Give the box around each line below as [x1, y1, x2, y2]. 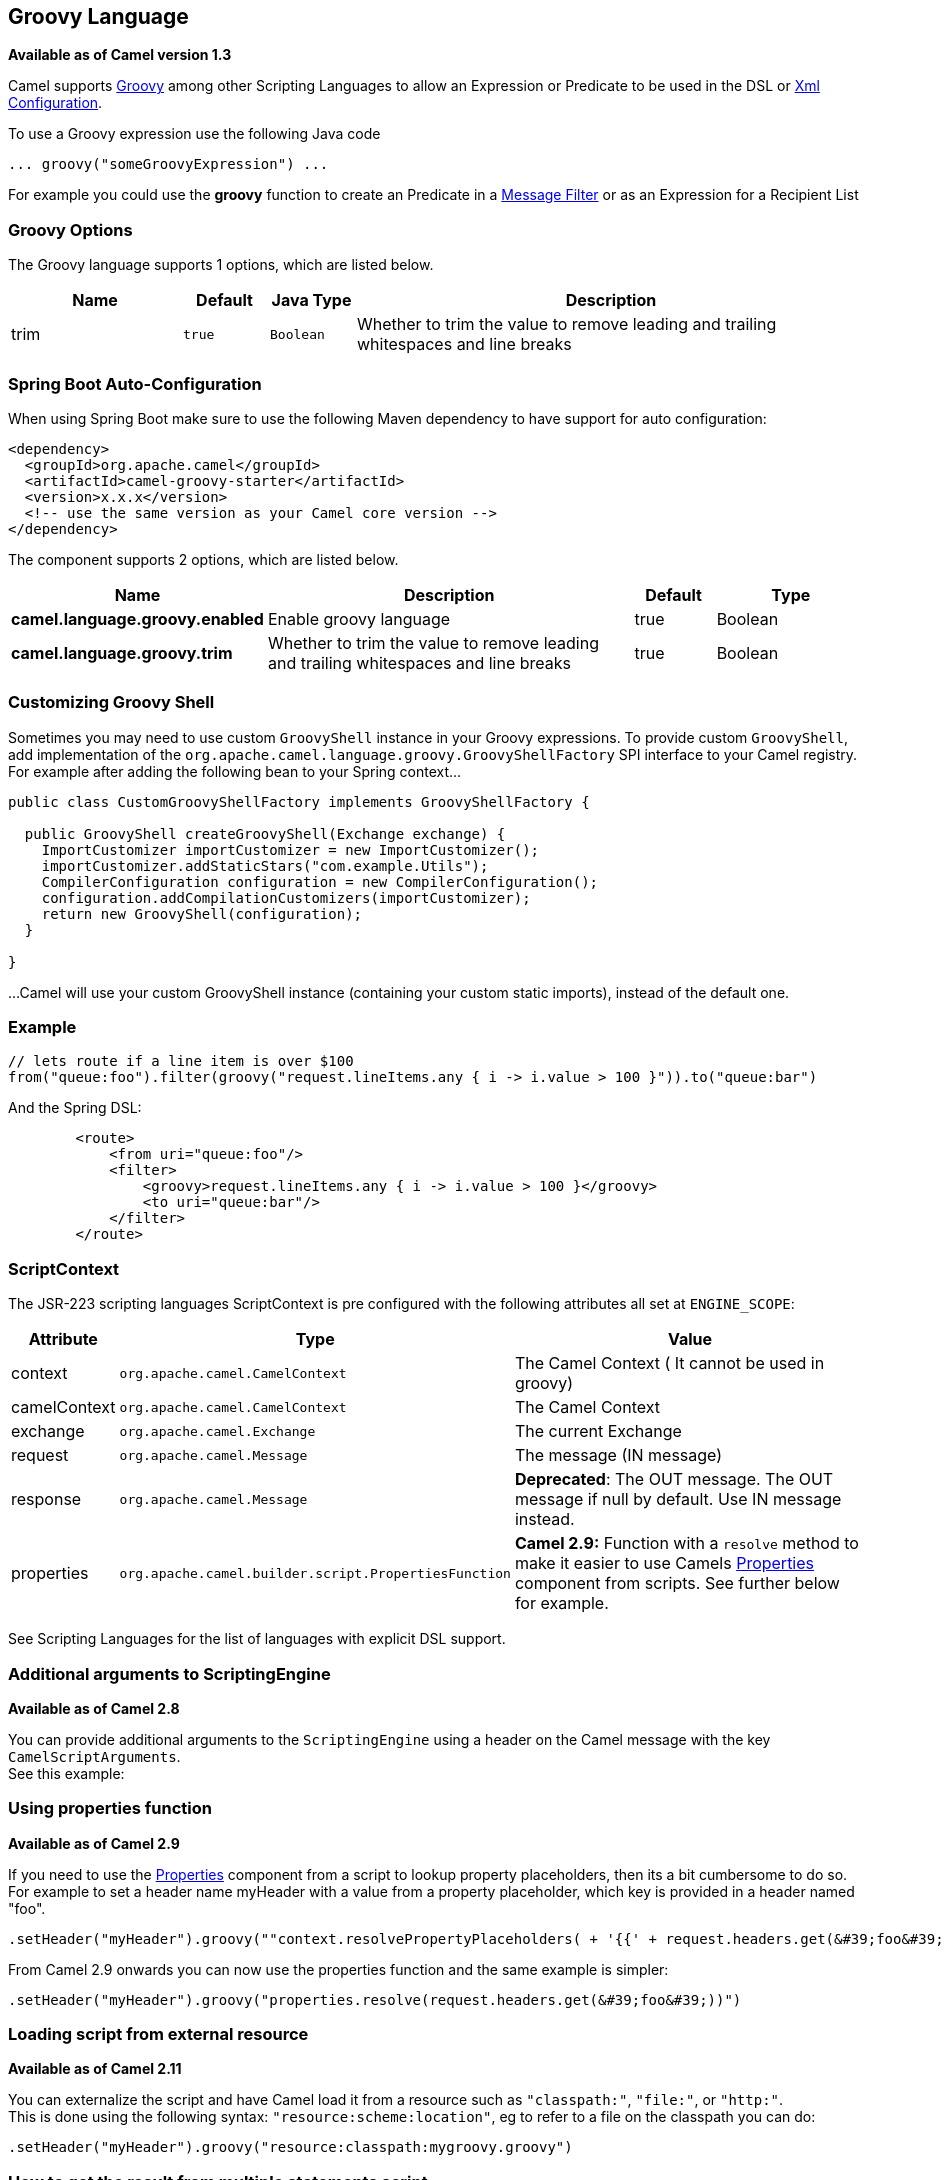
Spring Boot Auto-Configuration [8, 373, 262, 394]
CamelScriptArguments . [8, 1747, 181, 1765]
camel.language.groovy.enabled [11, 608, 264, 629]
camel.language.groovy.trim [11, 642, 233, 663]
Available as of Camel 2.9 [8, 1834, 180, 1852]
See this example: [8, 1764, 125, 1782]
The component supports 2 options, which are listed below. [8, 550, 399, 568]
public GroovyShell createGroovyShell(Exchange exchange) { [24, 825, 506, 842]
